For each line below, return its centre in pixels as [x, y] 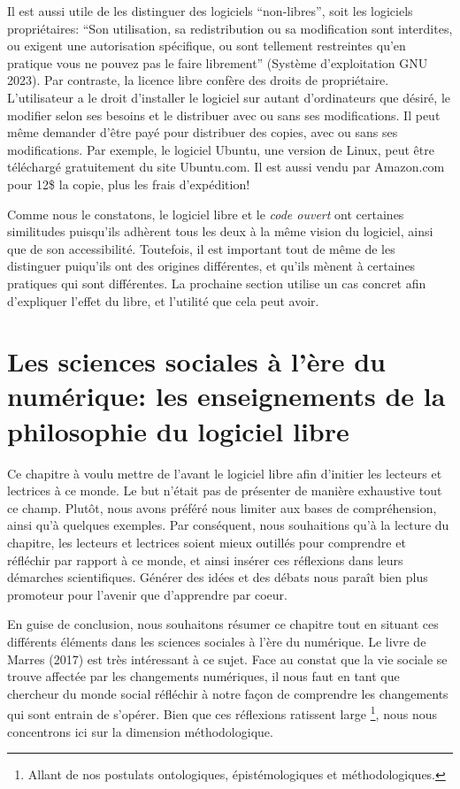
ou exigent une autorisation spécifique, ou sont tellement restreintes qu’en [207, 46]
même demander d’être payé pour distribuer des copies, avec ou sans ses [203, 132]
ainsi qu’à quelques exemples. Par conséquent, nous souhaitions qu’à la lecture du [228, 525]
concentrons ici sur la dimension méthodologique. [140, 731]
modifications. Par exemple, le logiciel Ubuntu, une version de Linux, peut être [221, 149]
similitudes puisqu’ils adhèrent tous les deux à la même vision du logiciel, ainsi [220, 231]
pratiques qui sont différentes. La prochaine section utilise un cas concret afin [217, 283]
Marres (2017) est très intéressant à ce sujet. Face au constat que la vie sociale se [227, 659]
